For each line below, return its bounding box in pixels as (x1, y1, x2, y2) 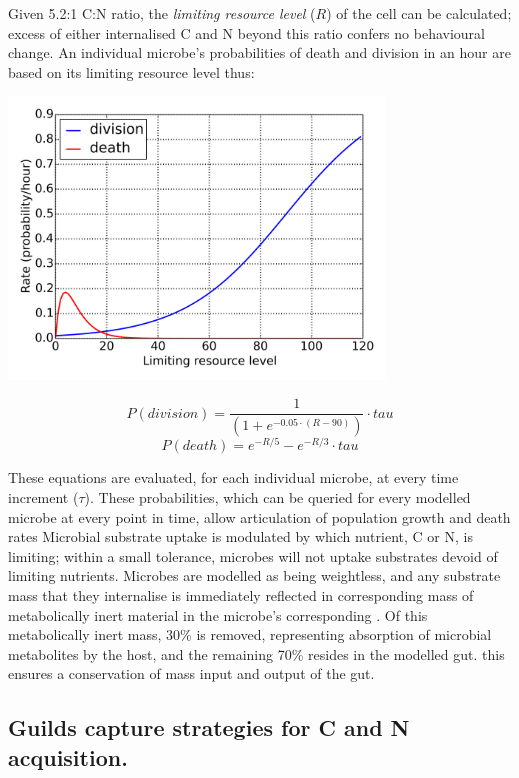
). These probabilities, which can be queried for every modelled (84, 487, 471, 507)
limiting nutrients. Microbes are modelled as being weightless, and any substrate (8, 565, 501, 586)
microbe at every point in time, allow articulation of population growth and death (8, 506, 511, 527)
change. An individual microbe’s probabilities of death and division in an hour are (8, 42, 511, 63)
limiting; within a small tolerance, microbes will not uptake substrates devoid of (8, 545, 498, 566)
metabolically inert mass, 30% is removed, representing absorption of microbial (8, 624, 492, 645)
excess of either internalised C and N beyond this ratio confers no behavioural (8, 22, 485, 43)
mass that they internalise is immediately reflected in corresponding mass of (8, 584, 474, 605)
